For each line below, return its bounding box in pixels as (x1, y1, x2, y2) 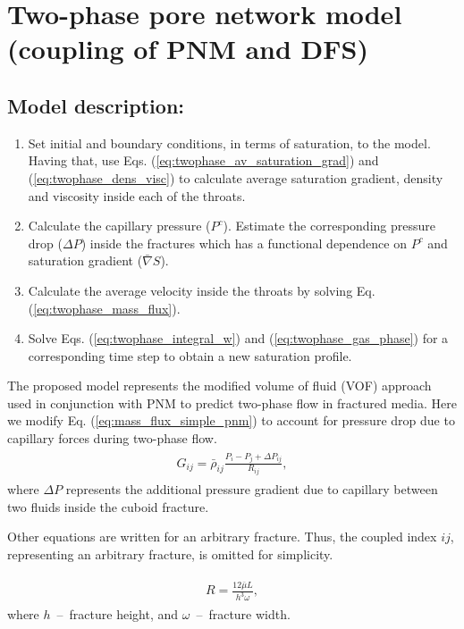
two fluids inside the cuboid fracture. (7, 497, 209, 516)
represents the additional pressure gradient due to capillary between (65, 480, 438, 499)
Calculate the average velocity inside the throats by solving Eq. (28, 281, 375, 299)
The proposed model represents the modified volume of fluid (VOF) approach (7, 376, 432, 395)
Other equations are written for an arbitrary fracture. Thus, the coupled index (7, 527, 437, 546)
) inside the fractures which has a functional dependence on (80, 233, 407, 252)
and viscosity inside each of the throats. (28, 186, 246, 205)
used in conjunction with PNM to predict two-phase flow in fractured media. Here (7, 393, 457, 412)
